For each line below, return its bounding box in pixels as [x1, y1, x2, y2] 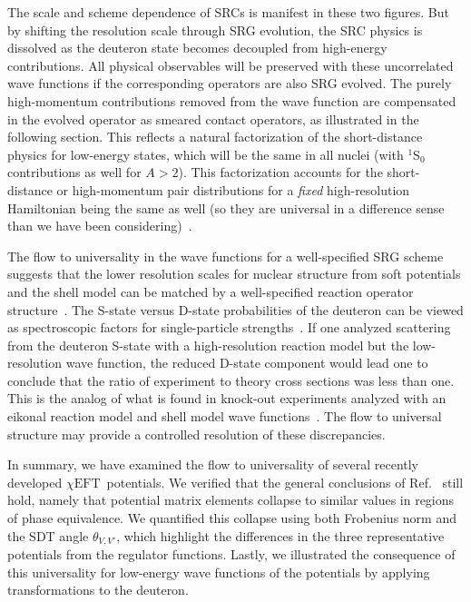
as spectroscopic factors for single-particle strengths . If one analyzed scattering [7, 318, 451, 337]
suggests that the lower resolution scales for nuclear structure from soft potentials [7, 264, 461, 283]
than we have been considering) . [7, 216, 192, 235]
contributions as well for [7, 163, 142, 182]
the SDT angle [7, 526, 89, 545]
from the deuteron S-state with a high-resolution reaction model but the [7, 335, 409, 354]
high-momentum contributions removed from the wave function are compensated [7, 91, 456, 110]
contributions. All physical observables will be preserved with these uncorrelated [7, 55, 454, 74]
